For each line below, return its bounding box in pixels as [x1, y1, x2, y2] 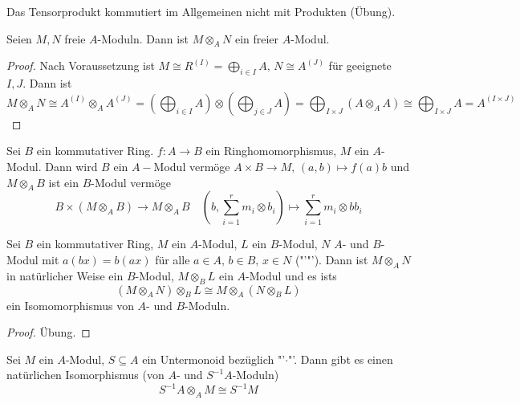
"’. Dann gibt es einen [288, 350, 393, 367]
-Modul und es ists [246, 267, 337, 284]
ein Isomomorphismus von [6, 296, 134, 313]
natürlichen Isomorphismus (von [6, 366, 165, 383]
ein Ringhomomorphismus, [205, 142, 337, 159]
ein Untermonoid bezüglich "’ [142, 350, 286, 367]
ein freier [234, 30, 279, 47]
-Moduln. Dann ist [97, 30, 189, 47]
